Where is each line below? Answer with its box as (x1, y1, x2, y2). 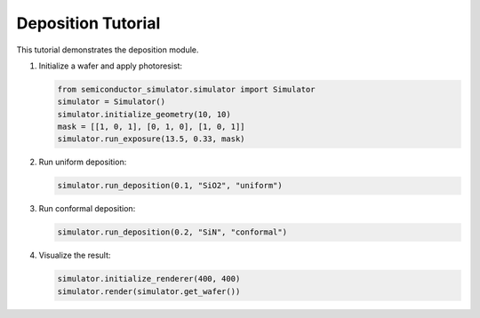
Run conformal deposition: (38, 203, 136, 214)
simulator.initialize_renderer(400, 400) (57, 274, 241, 284)
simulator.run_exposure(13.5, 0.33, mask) (57, 134, 245, 144)
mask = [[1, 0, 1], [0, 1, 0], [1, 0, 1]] (57, 122, 245, 132)
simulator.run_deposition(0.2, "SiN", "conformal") (57, 227, 288, 237)
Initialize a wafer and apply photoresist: (38, 60, 182, 71)
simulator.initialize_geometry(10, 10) (57, 109, 231, 119)
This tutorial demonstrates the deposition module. (16, 44, 199, 55)
